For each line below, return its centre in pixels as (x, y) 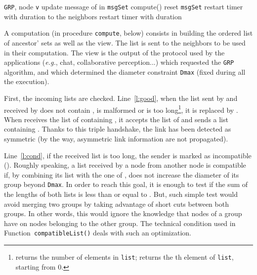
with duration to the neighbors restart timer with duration (93, 16)
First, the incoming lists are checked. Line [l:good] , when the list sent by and (121, 98)
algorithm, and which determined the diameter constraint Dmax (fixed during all (125, 71)
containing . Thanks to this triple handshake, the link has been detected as (118, 129)
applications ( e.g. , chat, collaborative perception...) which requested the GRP (119, 62)
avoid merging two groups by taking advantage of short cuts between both (116, 204)
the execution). (27, 81)
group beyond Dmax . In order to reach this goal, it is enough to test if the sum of (126, 184)
